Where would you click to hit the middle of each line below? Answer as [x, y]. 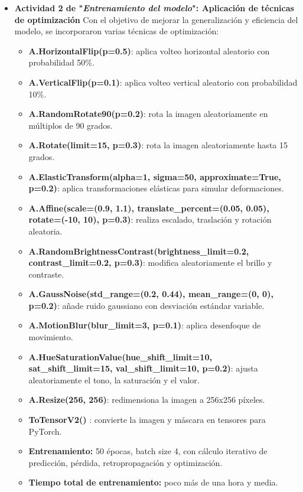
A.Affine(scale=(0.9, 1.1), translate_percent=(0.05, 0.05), [149, 208]
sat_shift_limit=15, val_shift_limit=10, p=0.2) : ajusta [143, 368]
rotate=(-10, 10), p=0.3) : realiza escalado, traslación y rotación [150, 219]
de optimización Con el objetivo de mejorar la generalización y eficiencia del [156, 19]
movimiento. [51, 337]
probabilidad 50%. [61, 62]
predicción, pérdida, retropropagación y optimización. [126, 462]
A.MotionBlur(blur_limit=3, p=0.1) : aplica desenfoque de [145, 325]
